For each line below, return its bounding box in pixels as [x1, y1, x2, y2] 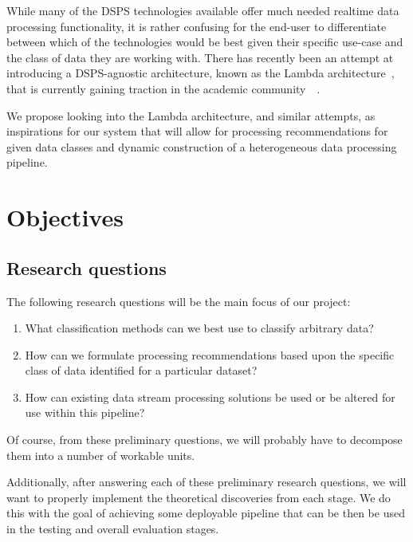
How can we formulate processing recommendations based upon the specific [25, 346, 395, 363]
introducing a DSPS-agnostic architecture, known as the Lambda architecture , [6, 65, 395, 81]
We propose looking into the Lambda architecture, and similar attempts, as [6, 107, 376, 124]
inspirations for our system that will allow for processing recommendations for [6, 123, 388, 139]
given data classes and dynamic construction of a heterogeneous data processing [6, 138, 397, 155]
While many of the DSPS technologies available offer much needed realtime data [6, 2, 399, 18]
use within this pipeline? [25, 404, 145, 421]
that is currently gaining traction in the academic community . [6, 80, 321, 96]
